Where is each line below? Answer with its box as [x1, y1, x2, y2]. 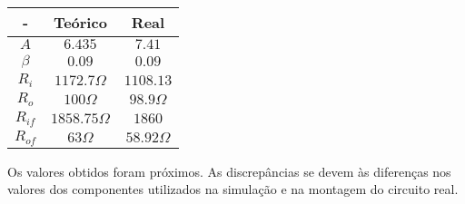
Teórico [53, 12, 107, 33]
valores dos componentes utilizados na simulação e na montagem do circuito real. [7, 180, 459, 199]
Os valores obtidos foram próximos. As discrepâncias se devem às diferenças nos [7, 161, 451, 180]
